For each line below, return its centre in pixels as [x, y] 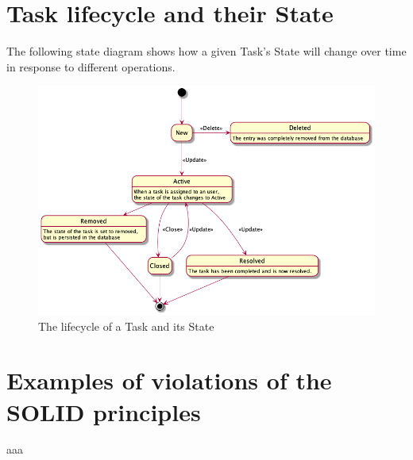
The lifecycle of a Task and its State [126, 326]
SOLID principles [104, 411]
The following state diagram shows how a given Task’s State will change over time [206, 51]
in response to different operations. [91, 66]
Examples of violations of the [169, 380]
